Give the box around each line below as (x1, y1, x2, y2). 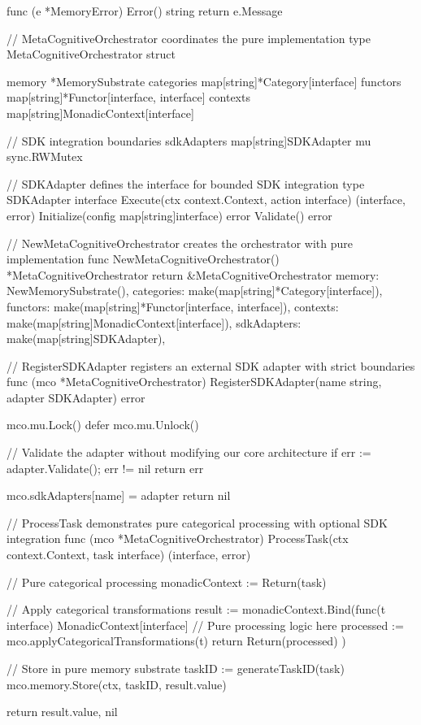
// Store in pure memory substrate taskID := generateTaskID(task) (7, 660, 345, 676)
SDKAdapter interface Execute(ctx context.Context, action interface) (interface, (7, 191, 406, 208)
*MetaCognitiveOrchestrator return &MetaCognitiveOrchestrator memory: (7, 266, 380, 283)
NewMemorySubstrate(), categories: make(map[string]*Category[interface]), (7, 282, 383, 299)
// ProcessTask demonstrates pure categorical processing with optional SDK (7, 514, 388, 531)
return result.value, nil (7, 703, 118, 720)
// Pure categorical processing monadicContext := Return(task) (7, 573, 327, 590)
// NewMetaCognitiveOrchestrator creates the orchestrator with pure (7, 234, 353, 251)
